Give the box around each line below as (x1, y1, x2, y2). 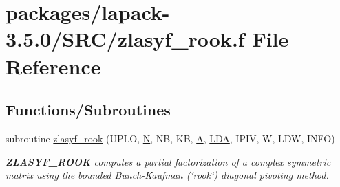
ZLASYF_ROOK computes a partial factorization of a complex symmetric (6, 154, 331, 168)
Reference (6, 52, 101, 80)
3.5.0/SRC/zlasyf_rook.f (6, 25, 245, 53)
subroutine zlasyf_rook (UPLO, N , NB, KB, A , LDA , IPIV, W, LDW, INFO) (6, 131, 335, 145)
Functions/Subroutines (6, 99, 171, 120)
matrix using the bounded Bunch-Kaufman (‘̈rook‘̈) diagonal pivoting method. (6, 168, 329, 182)
